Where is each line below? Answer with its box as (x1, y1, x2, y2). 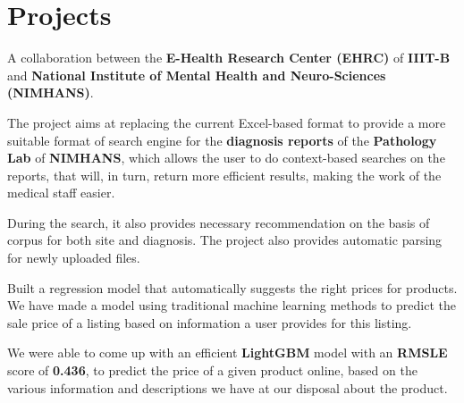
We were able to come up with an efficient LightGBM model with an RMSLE (7, 343, 448, 362)
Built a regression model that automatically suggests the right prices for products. (7, 278, 458, 297)
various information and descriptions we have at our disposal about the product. (7, 378, 448, 397)
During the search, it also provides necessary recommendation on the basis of (7, 213, 430, 231)
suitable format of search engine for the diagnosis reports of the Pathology (7, 130, 437, 149)
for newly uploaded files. (7, 248, 140, 267)
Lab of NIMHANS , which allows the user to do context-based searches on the (7, 148, 445, 167)
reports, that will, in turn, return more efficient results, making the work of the (7, 165, 442, 184)
